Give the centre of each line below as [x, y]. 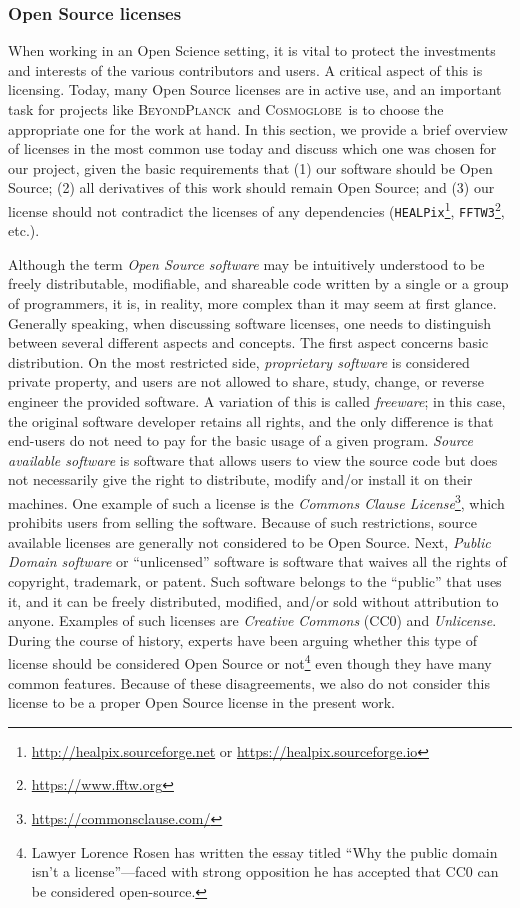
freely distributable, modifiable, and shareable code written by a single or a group [258, 283]
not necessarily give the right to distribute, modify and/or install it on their [240, 479]
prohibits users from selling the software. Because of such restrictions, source [243, 522]
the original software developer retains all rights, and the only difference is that [251, 420]
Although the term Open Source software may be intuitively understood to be [246, 263]
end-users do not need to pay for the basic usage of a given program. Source [241, 440]
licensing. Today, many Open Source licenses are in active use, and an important [255, 89]
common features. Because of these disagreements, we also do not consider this [249, 682]
